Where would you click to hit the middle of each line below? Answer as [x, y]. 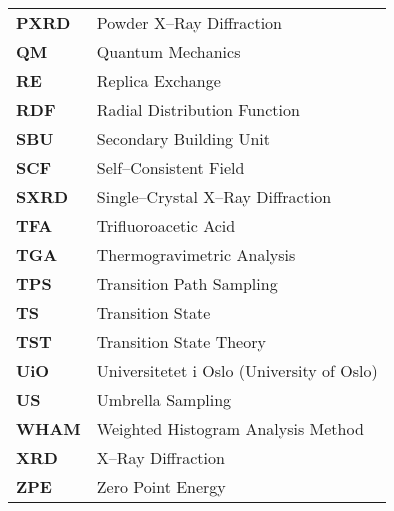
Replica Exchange [158, 80]
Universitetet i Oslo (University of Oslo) [237, 370]
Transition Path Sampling [187, 283]
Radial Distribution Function [198, 109]
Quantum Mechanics [168, 51]
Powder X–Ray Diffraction [189, 22]
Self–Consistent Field [170, 167]
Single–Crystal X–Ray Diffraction [214, 196]
